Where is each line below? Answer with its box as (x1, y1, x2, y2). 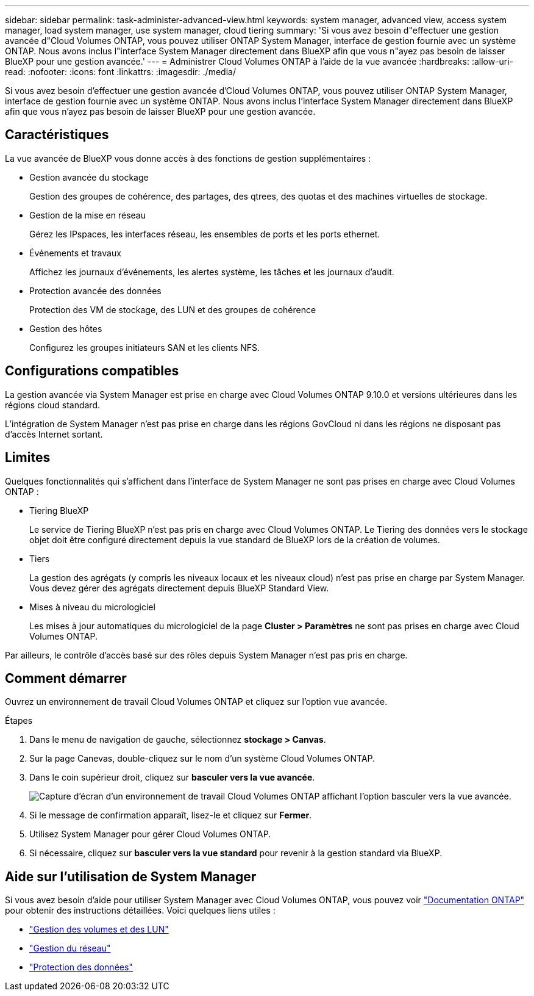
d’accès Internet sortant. (5, 428, 103, 439)
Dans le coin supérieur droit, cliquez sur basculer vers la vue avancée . (29, 772, 315, 783)
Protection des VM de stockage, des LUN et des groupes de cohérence (29, 304, 316, 315)
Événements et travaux (29, 247, 121, 258)
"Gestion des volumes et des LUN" (29, 924, 169, 935)
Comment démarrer (5, 670, 127, 686)
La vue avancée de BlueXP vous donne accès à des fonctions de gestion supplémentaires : (5, 153, 371, 164)
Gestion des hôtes (29, 323, 102, 334)
